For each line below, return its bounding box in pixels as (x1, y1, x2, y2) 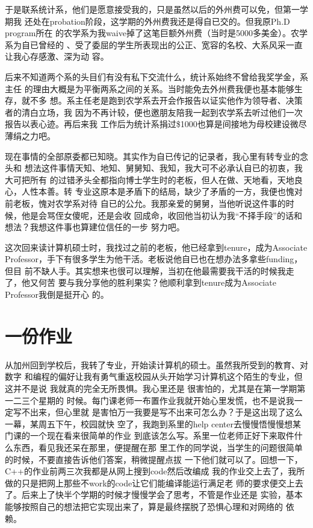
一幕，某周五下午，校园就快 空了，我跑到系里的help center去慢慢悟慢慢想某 (5, 417, 301, 430)
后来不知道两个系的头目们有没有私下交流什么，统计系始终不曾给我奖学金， (5, 70, 300, 83)
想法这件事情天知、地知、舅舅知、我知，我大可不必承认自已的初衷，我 (24, 162, 303, 174)
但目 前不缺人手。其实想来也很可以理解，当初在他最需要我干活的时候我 (5, 264, 286, 277)
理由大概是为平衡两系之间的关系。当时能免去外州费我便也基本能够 (33, 82, 294, 95)
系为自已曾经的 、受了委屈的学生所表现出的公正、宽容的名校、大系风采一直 (5, 38, 303, 51)
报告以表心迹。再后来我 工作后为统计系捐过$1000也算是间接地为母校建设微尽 (5, 118, 307, 130)
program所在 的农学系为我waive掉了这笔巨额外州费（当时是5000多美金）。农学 (5, 27, 308, 39)
